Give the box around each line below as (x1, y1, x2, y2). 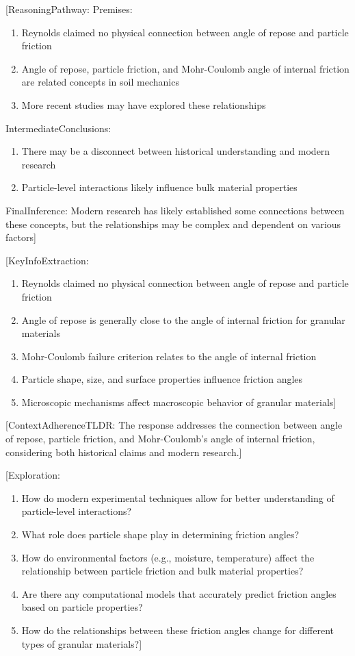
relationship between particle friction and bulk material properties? (21, 564, 304, 578)
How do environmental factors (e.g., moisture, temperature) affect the (21, 550, 315, 564)
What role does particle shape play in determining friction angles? (21, 527, 300, 542)
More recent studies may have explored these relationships (21, 97, 266, 112)
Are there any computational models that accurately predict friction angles (21, 586, 337, 601)
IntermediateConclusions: (5, 121, 111, 135)
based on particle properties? (21, 600, 143, 614)
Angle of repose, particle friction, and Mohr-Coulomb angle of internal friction (21, 61, 350, 75)
